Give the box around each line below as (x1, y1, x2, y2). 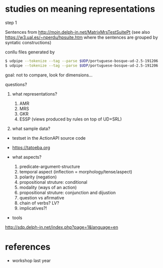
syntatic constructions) (5, 39, 52, 45)
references (5, 241, 51, 252)
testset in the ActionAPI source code (12, 135, 86, 141)
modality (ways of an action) (19, 184, 77, 190)
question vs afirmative (19, 195, 64, 200)
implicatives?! (19, 205, 47, 211)
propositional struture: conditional (19, 179, 88, 185)
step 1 (5, 20, 17, 25)
